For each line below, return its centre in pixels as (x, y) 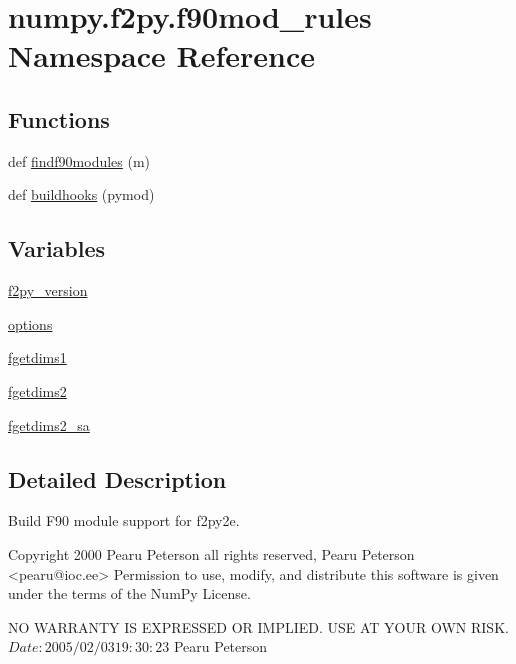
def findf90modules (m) (79, 160)
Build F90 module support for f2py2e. (124, 520)
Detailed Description (117, 478)
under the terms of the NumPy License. (129, 593)
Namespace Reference (161, 55)
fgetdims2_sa (49, 424)
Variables (57, 248)
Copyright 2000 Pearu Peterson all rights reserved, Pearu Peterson (211, 553)
